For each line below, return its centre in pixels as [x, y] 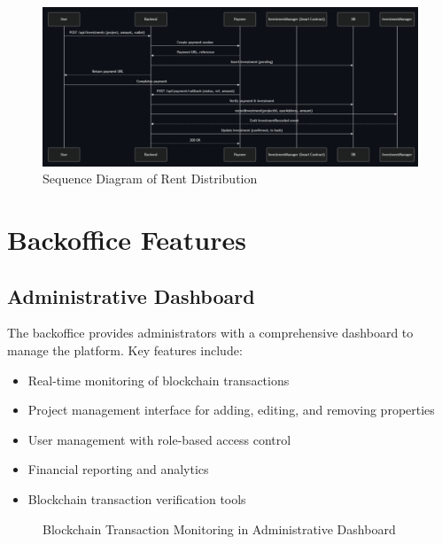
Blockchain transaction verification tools [137, 499]
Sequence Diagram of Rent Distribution [150, 179]
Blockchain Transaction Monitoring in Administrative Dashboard [219, 528]
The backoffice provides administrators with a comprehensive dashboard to [210, 333]
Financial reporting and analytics [118, 469]
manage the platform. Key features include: [125, 350]
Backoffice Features [127, 240]
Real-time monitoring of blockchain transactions [159, 380]
